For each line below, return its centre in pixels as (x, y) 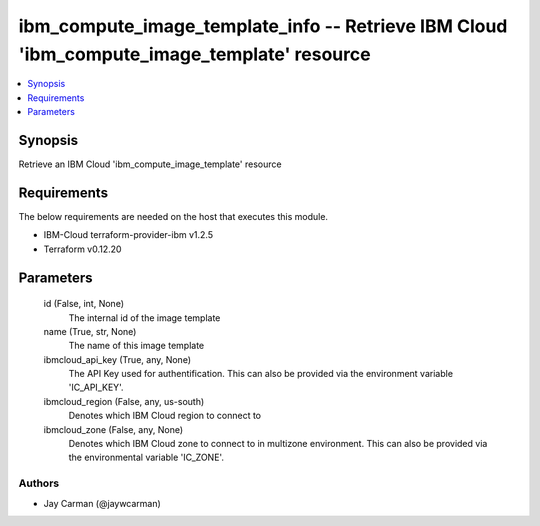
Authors (39, 483)
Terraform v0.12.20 (82, 249)
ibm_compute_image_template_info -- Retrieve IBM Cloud (263, 26)
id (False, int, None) (84, 304)
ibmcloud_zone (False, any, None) (113, 429)
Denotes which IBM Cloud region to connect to (165, 416)
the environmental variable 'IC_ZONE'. (146, 457)
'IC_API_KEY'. (96, 387)
